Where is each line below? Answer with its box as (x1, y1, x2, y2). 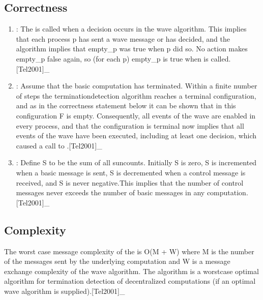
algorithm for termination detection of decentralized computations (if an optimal (4, 276, 256, 286)
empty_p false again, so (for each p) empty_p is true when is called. (16, 53, 231, 64)
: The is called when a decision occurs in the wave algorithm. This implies (16, 23, 247, 34)
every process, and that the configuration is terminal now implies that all (16, 120, 244, 131)
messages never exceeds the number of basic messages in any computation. (16, 187, 248, 198)
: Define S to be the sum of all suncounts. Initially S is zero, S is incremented (16, 157, 257, 168)
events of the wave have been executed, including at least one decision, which (16, 130, 257, 141)
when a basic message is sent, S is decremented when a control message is (16, 167, 246, 177)
